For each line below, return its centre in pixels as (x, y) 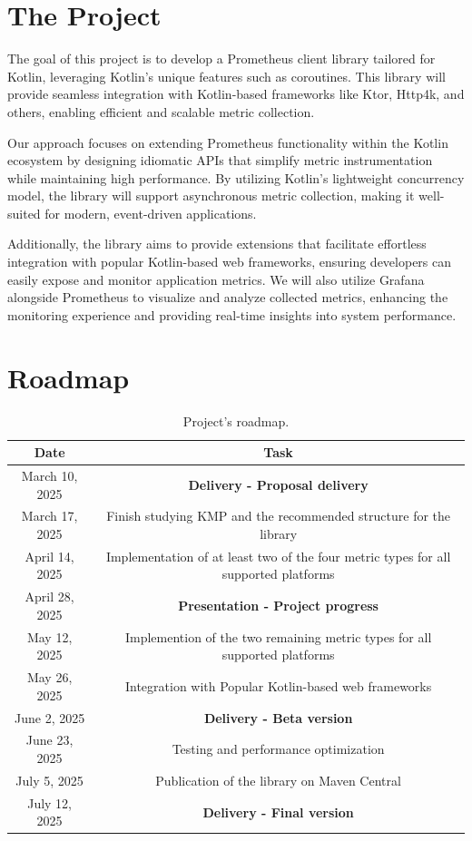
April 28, (49, 597)
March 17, (49, 516)
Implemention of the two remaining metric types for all (278, 636)
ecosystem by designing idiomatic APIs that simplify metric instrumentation (220, 160)
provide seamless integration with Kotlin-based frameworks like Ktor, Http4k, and (236, 94)
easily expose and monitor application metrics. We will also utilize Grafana (216, 279)
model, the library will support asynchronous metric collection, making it (211, 196)
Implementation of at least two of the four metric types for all (278, 556)
